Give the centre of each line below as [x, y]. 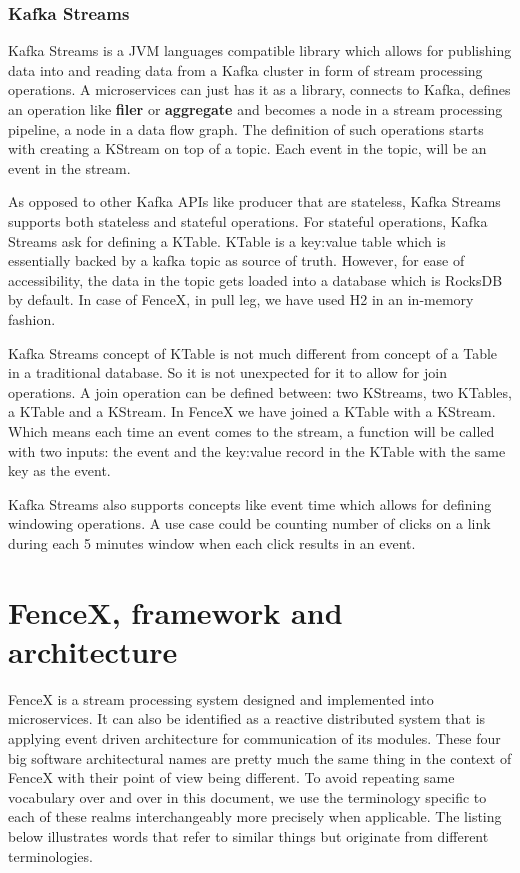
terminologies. [50, 855]
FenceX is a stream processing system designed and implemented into [221, 698]
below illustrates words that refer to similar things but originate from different [248, 835]
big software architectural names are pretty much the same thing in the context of [260, 757]
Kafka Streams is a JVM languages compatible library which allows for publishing [260, 50]
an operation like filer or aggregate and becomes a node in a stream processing [255, 109]
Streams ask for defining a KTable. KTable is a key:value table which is [227, 240]
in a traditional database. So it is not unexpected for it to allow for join [227, 372]
